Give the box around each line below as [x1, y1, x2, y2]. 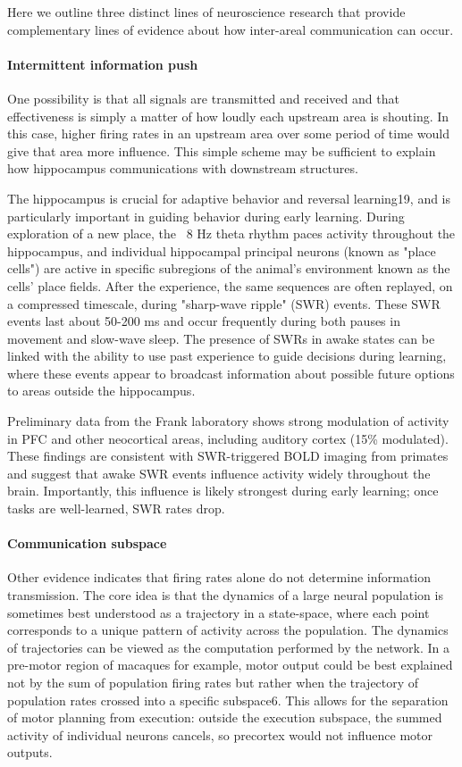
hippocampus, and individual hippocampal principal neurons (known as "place [7, 241, 436, 260]
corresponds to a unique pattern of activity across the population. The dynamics [7, 621, 449, 639]
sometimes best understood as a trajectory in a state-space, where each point [7, 603, 430, 621]
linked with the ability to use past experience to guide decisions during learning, [7, 346, 447, 365]
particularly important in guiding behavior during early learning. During [7, 206, 405, 225]
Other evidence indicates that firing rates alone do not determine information [7, 568, 432, 587]
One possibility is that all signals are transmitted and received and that [7, 88, 399, 107]
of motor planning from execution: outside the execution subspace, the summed [7, 708, 442, 727]
